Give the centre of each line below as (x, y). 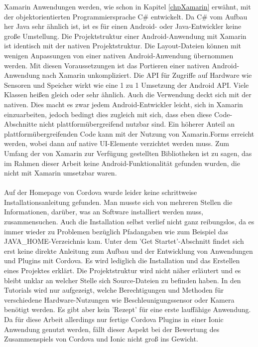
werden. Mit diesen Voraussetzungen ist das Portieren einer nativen (107, 65)
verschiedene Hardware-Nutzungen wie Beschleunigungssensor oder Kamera (119, 299)
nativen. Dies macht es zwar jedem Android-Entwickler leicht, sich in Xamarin (124, 104)
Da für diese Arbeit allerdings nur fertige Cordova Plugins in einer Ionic (114, 319)
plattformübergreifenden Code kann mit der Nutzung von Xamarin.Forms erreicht (129, 133)
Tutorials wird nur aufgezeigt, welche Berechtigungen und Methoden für (114, 290)
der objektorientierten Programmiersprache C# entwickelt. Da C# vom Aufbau (126, 16)
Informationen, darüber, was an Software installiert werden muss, (104, 212)
